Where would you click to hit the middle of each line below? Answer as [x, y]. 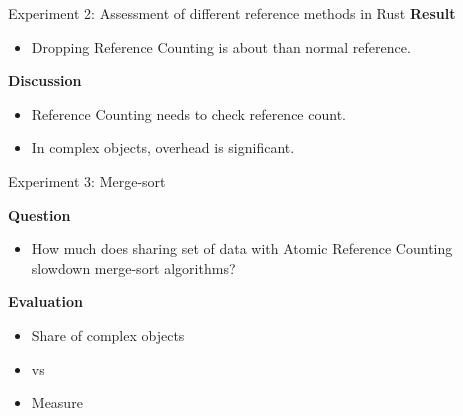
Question [39, 214]
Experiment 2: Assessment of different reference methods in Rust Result [232, 13]
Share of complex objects [108, 334]
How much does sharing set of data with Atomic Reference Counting [242, 248]
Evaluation [45, 301]
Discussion [45, 80]
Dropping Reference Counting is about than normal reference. [221, 46]
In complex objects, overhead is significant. [163, 147]
